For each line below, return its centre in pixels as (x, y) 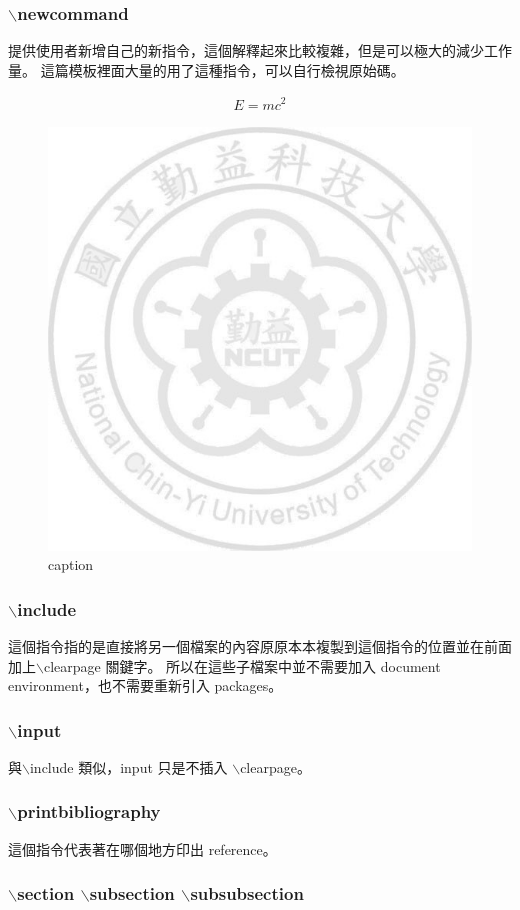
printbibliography (89, 811)
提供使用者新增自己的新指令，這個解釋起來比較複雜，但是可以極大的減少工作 (260, 50)
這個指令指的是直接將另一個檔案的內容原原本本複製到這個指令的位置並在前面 (260, 645)
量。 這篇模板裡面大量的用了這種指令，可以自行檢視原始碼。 (206, 69)
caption (71, 564)
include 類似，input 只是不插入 (128, 766)
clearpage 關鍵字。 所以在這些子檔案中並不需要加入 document (242, 665)
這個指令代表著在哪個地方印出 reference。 (142, 848)
